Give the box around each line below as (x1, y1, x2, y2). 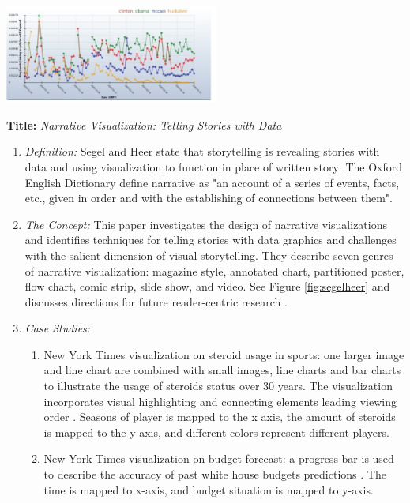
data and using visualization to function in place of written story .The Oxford (24, 158, 402, 175)
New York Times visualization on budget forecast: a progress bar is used (43, 450, 394, 467)
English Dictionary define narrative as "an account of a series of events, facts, (24, 174, 400, 190)
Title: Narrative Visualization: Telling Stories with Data (6, 116, 282, 133)
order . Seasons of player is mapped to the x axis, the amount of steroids (43, 408, 396, 425)
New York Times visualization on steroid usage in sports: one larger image (43, 346, 404, 362)
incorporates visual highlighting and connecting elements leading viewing (43, 392, 397, 409)
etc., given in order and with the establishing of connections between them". (24, 190, 393, 206)
